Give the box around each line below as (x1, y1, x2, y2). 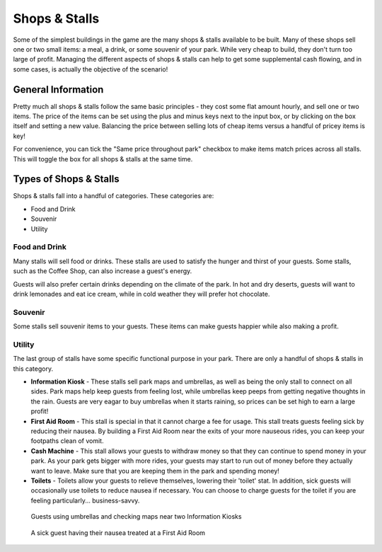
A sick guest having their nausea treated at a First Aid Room (30, 528, 205, 537)
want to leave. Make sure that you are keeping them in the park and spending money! (30, 466, 279, 475)
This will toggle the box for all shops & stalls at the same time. (13, 154, 193, 163)
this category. (13, 364, 53, 373)
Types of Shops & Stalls (13, 173, 120, 185)
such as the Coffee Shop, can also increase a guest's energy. (13, 267, 192, 275)
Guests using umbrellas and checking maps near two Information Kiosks (30, 512, 242, 521)
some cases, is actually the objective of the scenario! (13, 64, 168, 74)
